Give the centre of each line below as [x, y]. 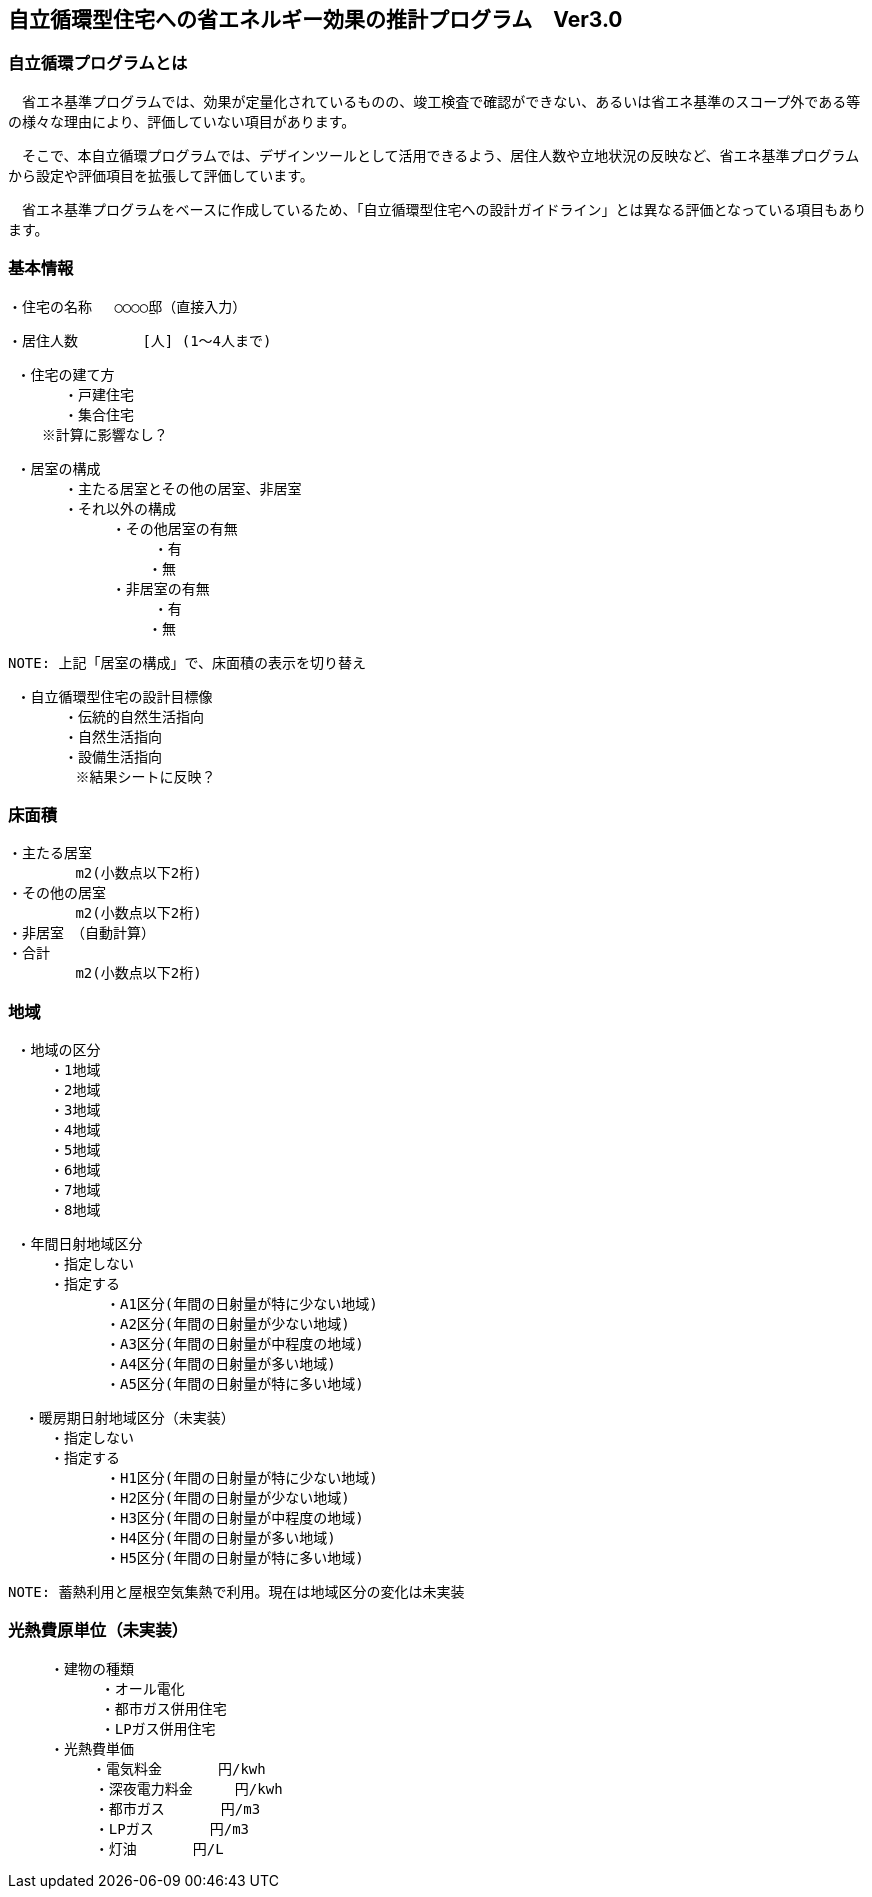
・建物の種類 [91, 1668]
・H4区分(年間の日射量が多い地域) [220, 1538]
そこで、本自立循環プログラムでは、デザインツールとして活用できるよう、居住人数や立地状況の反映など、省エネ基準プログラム [440, 155]
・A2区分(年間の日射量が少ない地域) [227, 1324]
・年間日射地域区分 [79, 1244]
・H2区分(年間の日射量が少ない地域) [227, 1498]
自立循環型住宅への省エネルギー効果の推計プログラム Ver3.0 [315, 19]
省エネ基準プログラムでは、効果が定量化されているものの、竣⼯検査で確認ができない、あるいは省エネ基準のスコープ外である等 [441, 101]
